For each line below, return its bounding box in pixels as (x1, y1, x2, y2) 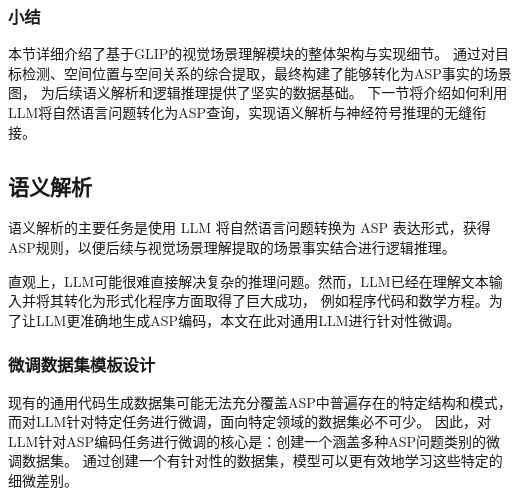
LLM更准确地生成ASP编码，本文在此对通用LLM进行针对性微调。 (35, 309, 461, 330)
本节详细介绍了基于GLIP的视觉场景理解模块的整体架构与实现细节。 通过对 (8, 43, 495, 64)
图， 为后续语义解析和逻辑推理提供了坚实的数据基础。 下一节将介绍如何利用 (8, 82, 508, 103)
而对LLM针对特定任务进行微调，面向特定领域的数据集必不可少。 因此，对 (8, 411, 491, 432)
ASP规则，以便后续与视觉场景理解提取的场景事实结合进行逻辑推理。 (8, 236, 456, 257)
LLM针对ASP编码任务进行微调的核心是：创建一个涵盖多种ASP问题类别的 (8, 430, 486, 451)
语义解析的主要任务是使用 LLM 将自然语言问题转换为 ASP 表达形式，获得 (8, 217, 491, 238)
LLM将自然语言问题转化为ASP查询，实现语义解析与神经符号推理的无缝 (8, 102, 473, 122)
